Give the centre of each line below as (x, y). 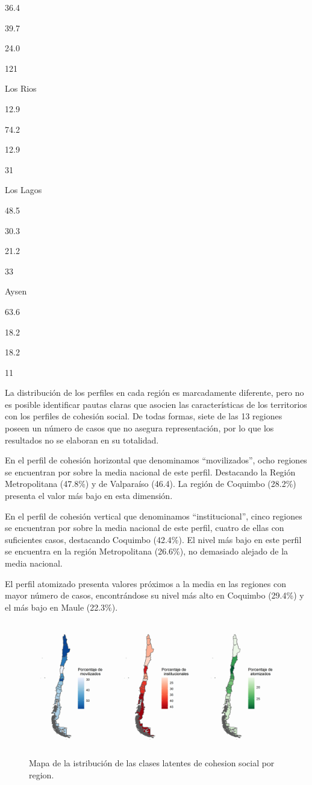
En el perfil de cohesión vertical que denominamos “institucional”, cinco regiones (154, 516)
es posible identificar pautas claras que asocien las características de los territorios (156, 404)
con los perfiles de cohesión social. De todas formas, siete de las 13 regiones (144, 416)
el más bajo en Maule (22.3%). (61, 607)
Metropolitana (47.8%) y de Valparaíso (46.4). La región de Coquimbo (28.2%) (151, 484)
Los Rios (21, 88)
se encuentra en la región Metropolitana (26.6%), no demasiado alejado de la (147, 551)
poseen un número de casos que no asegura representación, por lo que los (139, 428)
